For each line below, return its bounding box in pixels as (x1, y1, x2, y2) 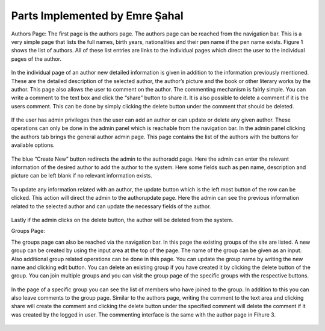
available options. (11, 141, 55, 149)
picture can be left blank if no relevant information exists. (11, 172, 153, 179)
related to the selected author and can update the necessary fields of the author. (11, 202, 211, 210)
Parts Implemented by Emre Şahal (11, 9, 184, 22)
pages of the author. (11, 55, 61, 63)
